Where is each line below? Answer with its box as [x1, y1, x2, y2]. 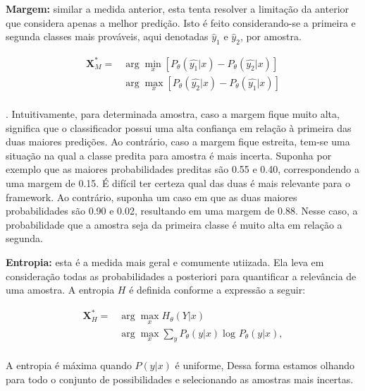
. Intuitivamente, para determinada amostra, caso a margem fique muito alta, [6, 107, 340, 121]
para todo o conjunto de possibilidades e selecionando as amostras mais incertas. [6, 371, 354, 386]
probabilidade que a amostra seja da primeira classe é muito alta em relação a [6, 217, 342, 231]
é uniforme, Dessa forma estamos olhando [175, 358, 355, 373]
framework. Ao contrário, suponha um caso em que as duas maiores [6, 189, 297, 204]
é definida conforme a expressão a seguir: [129, 282, 306, 297]
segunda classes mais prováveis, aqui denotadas [6, 29, 209, 44]
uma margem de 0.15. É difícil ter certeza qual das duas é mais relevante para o [6, 175, 351, 190]
